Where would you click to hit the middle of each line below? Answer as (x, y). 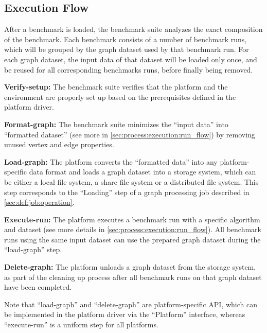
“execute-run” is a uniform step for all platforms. (81, 325)
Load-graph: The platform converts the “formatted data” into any (111, 161)
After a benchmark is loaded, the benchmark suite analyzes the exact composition (133, 29)
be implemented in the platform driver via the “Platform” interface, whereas (125, 314)
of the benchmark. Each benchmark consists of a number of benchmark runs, (126, 39)
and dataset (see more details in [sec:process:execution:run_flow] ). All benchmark (133, 229)
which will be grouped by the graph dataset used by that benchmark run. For (127, 49)
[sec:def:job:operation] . (39, 202)
